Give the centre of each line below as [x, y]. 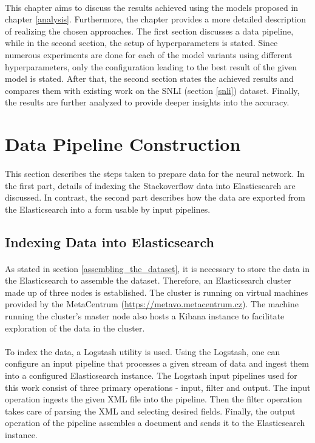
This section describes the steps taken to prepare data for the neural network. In [155, 173]
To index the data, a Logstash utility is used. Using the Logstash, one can [143, 351]
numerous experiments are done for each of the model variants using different [149, 54]
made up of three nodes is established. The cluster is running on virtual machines [157, 292]
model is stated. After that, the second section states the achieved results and [149, 78]
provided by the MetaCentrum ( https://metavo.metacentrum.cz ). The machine [152, 304]
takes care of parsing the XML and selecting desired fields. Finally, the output [150, 411]
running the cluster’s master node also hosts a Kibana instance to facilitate [145, 316]
